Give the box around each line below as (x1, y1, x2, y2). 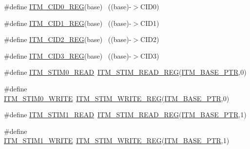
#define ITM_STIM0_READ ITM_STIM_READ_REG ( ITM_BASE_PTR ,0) (4, 67, 247, 77)
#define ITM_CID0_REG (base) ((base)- (4, 1, 132, 11)
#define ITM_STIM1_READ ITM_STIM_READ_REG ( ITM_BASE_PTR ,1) (4, 109, 247, 120)
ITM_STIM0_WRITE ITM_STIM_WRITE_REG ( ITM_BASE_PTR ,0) (4, 93, 230, 103)
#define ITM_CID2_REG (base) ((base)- (4, 34, 132, 44)
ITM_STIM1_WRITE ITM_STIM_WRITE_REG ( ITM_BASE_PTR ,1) (4, 135, 230, 146)
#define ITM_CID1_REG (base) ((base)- (4, 18, 132, 28)
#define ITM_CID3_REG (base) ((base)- (4, 50, 132, 61)
